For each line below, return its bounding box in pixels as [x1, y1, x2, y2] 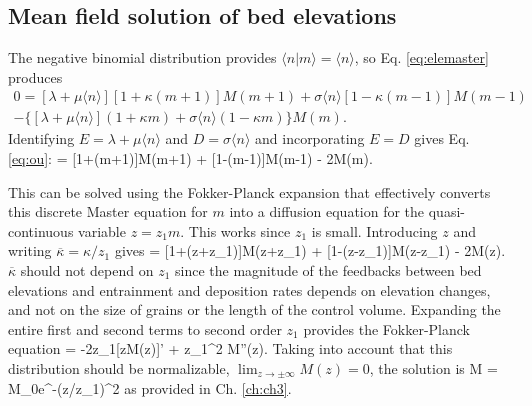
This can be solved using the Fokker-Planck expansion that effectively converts [8, 181, 491, 202]
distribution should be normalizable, [8, 357, 230, 378]
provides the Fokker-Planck [303, 318, 471, 339]
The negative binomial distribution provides [8, 47, 277, 68]
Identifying [8, 128, 75, 149]
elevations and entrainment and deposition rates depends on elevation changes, [8, 279, 491, 300]
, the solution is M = [369, 357, 498, 378]
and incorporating [255, 128, 365, 149]
